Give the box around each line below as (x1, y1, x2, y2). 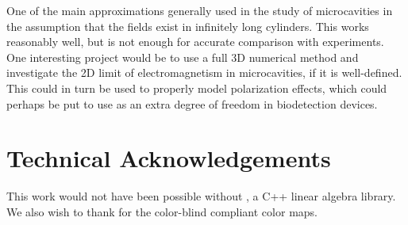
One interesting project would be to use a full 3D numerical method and (6, 48, 359, 65)
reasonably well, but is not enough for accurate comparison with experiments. (6, 33, 384, 50)
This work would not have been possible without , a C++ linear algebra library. (6, 188, 396, 204)
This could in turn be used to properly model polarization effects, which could (6, 79, 387, 96)
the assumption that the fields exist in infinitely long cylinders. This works (6, 17, 369, 34)
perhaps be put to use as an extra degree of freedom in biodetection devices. (6, 95, 378, 112)
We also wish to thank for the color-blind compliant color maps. (6, 203, 318, 219)
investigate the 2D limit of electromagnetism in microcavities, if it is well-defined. (6, 64, 402, 81)
